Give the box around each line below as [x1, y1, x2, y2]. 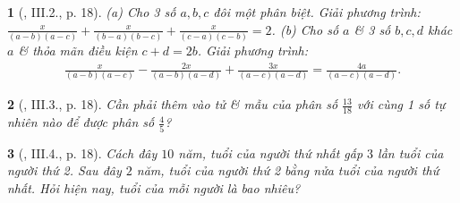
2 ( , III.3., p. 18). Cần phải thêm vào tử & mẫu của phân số [7, 95, 338, 114]
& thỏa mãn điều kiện [18, 40, 138, 59]
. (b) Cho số [271, 20, 339, 38]
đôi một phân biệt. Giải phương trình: [213, 3, 421, 21]
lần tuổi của [378, 143, 444, 162]
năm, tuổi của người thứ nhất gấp [178, 143, 363, 162]
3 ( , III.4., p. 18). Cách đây [7, 143, 158, 162]
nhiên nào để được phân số [7, 113, 155, 131]
